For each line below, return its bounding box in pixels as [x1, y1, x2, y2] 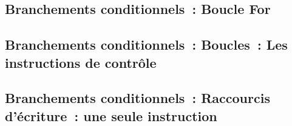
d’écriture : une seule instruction [5, 106, 217, 125]
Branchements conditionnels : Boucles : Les [5, 35, 288, 54]
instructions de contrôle [5, 53, 157, 71]
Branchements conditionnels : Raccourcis [5, 88, 270, 107]
